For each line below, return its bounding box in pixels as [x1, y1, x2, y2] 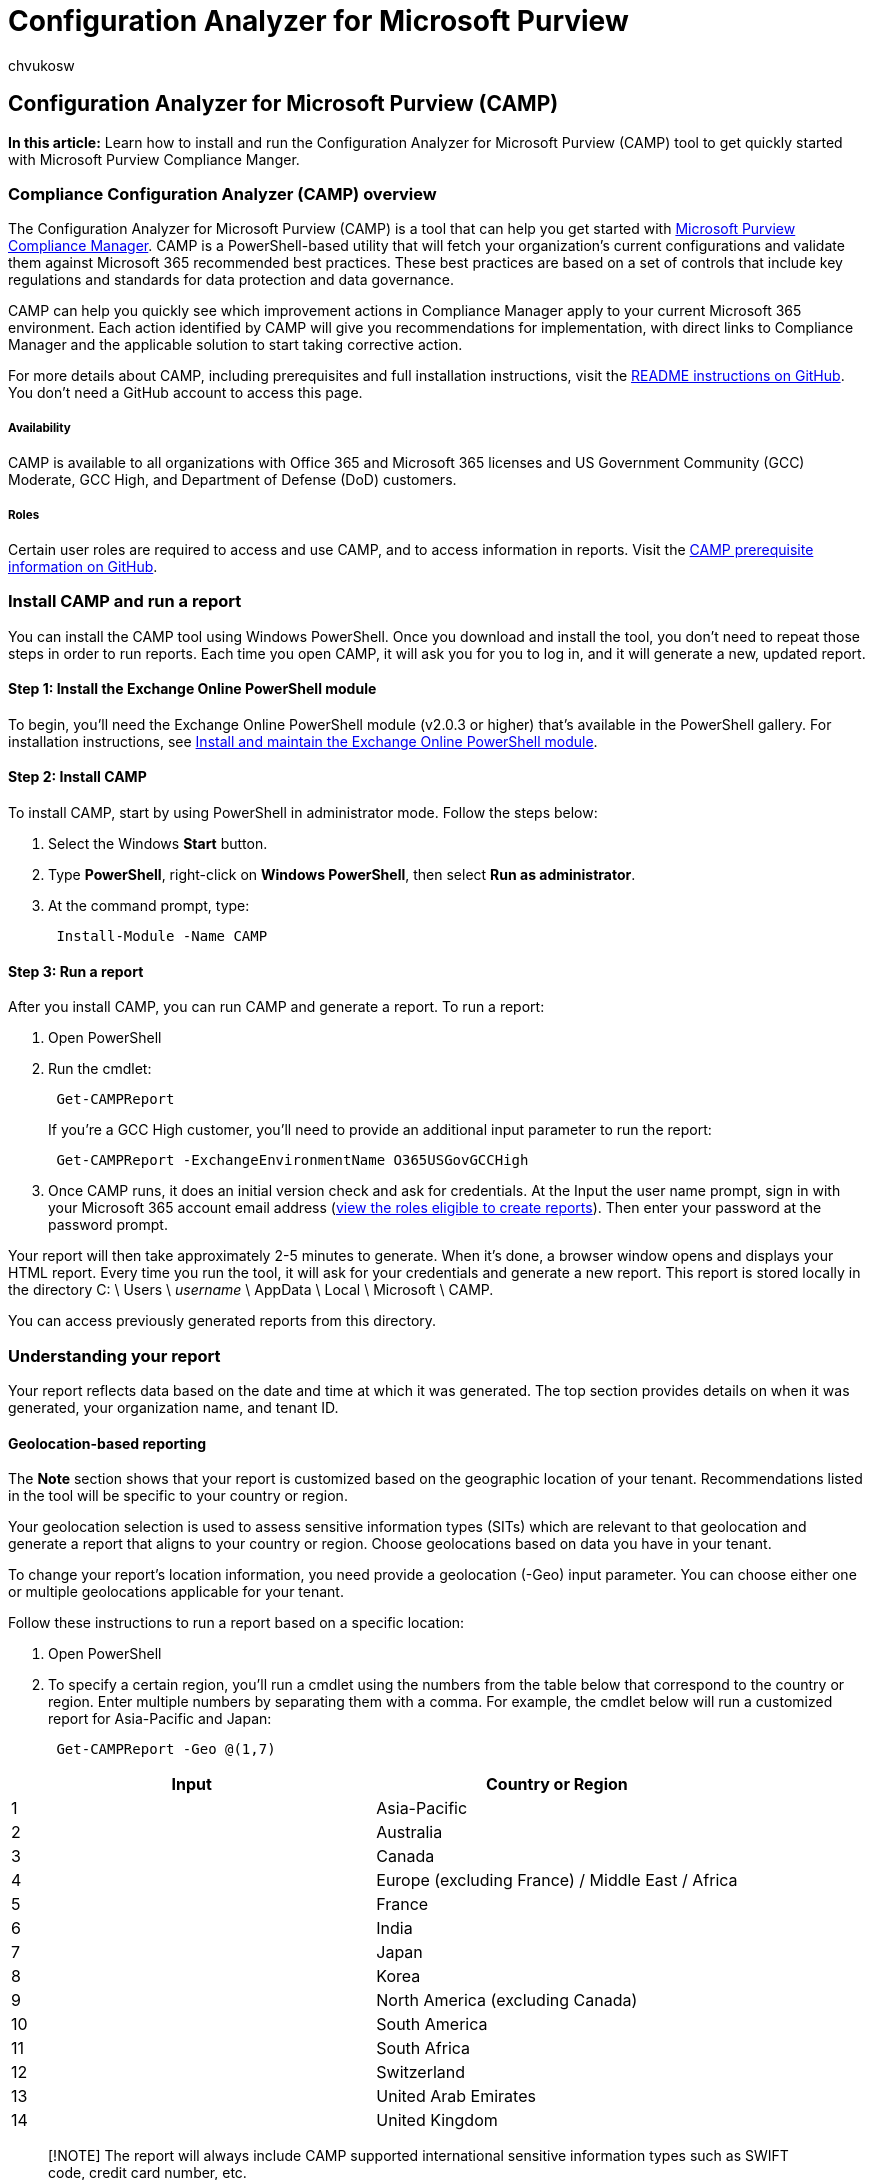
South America [376, 2014, 488, 2035]
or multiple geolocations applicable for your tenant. [8, 1583, 344, 1601]
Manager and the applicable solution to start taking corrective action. [8, 336, 463, 354]
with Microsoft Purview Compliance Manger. [8, 150, 300, 168]
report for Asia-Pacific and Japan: [48, 1710, 272, 1728]
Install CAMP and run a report [8, 591, 242, 612]
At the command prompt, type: [48, 897, 250, 915]
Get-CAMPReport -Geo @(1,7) [56, 1741, 276, 1758]
